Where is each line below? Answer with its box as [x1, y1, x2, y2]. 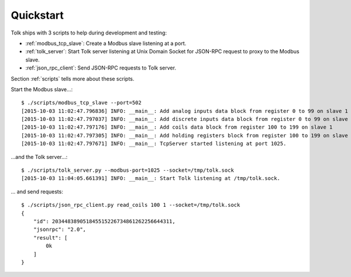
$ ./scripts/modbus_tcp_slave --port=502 [21, 99, 142, 106]
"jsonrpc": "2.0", [33, 226, 87, 233]
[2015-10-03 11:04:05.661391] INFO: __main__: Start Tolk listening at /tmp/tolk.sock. [21, 175, 281, 182]
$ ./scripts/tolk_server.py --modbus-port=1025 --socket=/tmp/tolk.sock [21, 167, 234, 174]
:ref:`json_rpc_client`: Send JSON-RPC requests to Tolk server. [25, 64, 177, 71]
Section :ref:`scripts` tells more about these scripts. [11, 75, 135, 82]
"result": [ [33, 234, 68, 241]
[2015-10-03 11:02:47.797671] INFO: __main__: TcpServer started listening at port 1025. [21, 140, 287, 147]
